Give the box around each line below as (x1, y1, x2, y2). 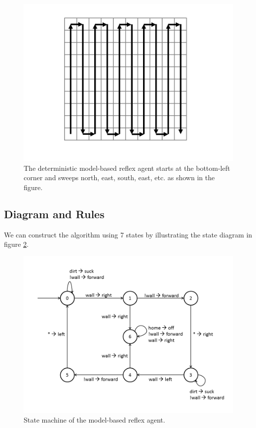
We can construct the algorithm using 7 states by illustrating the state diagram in (4, 229, 253, 239)
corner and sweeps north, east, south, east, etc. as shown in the (24, 172, 215, 183)
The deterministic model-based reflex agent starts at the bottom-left (24, 162, 230, 173)
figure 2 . (4, 239, 29, 249)
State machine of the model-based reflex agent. (24, 415, 165, 425)
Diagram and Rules (4, 206, 105, 221)
